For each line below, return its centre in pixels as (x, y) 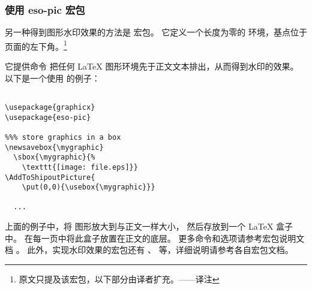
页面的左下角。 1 (36, 45)
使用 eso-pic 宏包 (45, 9)
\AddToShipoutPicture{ (50, 177)
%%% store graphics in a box (63, 137)
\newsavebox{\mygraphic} (54, 147)
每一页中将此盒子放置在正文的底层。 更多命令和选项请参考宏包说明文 (169, 238)
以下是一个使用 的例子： (52, 78)
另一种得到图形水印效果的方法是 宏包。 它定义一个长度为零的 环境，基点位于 (156, 32)
